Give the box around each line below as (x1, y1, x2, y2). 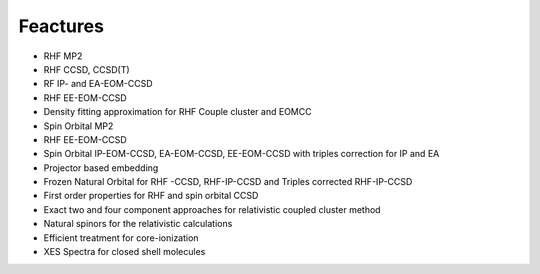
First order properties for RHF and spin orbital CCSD (43, 190, 259, 202)
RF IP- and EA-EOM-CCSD (43, 78, 154, 90)
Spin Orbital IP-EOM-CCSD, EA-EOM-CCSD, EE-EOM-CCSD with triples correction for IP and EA (43, 148, 440, 160)
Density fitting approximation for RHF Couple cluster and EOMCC (43, 106, 312, 118)
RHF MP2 (43, 50, 83, 62)
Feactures (18, 15, 105, 37)
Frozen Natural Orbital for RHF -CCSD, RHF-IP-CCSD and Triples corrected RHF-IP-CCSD (43, 176, 413, 188)
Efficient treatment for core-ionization (43, 231, 199, 244)
